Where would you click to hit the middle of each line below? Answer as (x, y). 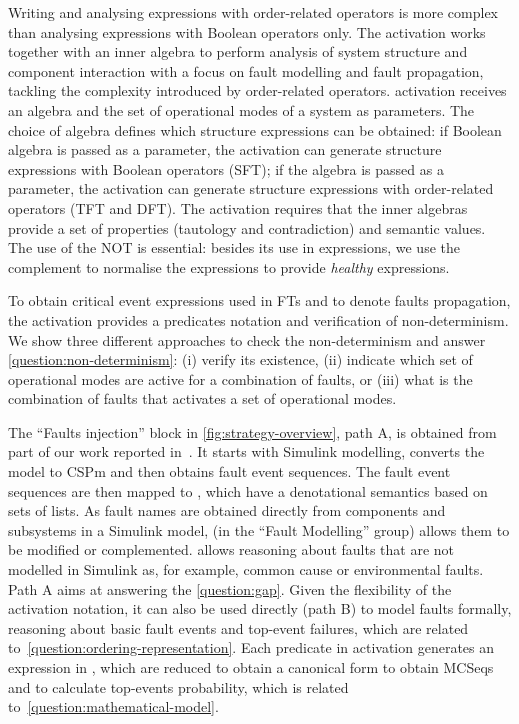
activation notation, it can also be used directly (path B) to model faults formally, (260, 608)
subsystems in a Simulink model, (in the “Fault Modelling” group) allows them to (259, 529)
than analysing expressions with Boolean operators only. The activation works (247, 31)
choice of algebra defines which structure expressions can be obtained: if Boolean (255, 129)
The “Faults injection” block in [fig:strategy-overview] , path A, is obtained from (252, 431)
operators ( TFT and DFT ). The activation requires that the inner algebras (238, 207)
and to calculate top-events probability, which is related (178, 686)
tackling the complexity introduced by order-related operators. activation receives (257, 90)
